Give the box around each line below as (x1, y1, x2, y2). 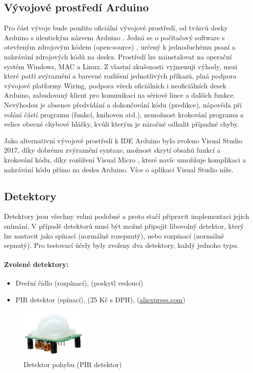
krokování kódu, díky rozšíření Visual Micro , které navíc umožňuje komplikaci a (4, 154, 246, 164)
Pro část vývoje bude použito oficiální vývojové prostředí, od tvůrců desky (4, 23, 228, 33)
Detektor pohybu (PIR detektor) (24, 359, 122, 369)
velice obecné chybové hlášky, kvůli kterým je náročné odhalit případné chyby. (4, 119, 239, 129)
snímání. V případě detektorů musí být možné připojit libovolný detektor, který (4, 220, 244, 231)
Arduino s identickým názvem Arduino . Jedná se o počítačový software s (4, 32, 225, 42)
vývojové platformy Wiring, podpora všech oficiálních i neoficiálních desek (4, 80, 227, 90)
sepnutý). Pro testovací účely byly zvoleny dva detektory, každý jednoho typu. (4, 240, 239, 250)
